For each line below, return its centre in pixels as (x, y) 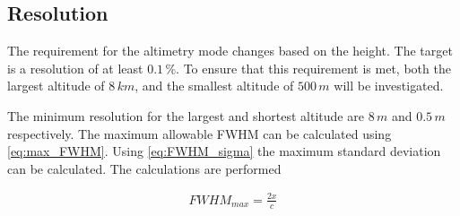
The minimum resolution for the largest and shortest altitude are (186, 115)
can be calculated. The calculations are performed (144, 168)
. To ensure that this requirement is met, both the (313, 68)
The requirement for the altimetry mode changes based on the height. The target (230, 51)
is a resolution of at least (75, 68)
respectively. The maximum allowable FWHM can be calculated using (200, 133)
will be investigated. (389, 86)
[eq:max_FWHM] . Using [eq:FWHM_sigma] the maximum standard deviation (224, 151)
